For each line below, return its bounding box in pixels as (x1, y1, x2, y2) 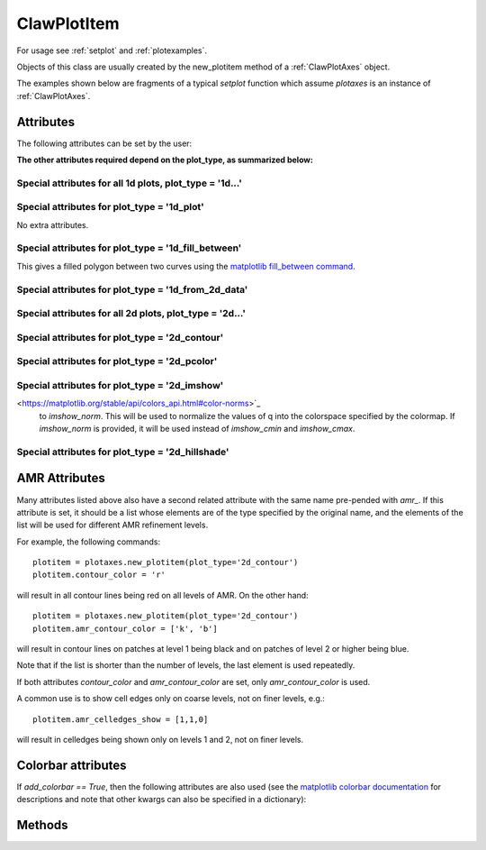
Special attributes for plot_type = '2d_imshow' (16, 379, 224, 391)
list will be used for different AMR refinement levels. (16, 519, 209, 531)
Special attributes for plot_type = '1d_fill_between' (16, 242, 242, 254)
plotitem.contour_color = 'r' (32, 570, 166, 580)
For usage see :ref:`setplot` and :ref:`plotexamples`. (16, 45, 207, 56)
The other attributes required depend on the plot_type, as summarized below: (16, 154, 314, 166)
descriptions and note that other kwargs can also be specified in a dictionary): (16, 794, 307, 805)
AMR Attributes (16, 471, 105, 486)
